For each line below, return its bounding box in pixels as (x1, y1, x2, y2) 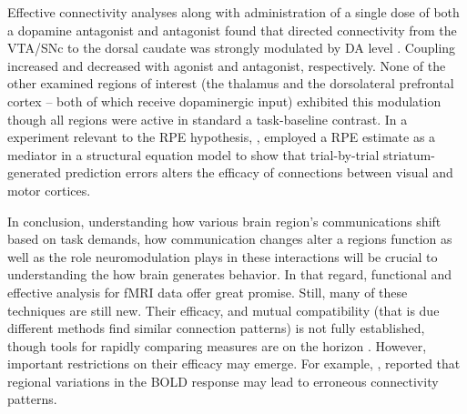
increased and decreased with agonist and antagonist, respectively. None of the (7, 56, 446, 75)
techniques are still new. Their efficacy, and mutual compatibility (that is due (7, 300, 440, 319)
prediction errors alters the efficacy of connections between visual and (65, 163, 453, 182)
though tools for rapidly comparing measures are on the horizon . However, (7, 336, 427, 355)
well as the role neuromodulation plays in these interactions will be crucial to (7, 247, 438, 266)
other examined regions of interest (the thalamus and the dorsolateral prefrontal (7, 74, 454, 93)
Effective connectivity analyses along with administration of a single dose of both (7, 3, 460, 21)
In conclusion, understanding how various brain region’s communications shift (7, 211, 442, 230)
